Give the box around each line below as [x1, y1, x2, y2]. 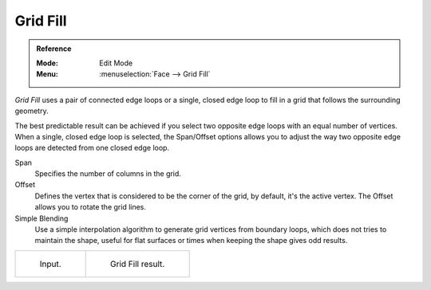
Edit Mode [99, 58, 133, 68]
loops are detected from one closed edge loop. [14, 143, 170, 153]
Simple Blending [14, 214, 69, 223]
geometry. [14, 106, 49, 116]
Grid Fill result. [110, 258, 165, 269]
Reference [36, 44, 72, 53]
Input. [39, 258, 61, 269]
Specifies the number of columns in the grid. [34, 169, 181, 178]
